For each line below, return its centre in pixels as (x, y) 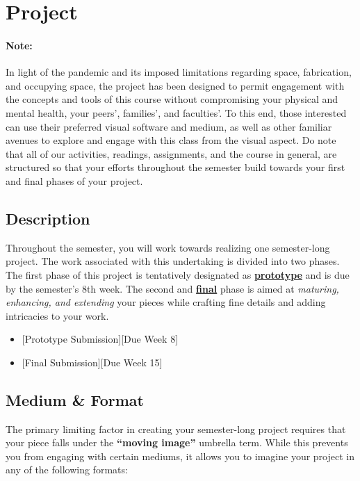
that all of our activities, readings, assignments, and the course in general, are (171, 153)
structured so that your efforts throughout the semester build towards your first (175, 167)
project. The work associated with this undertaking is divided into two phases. (173, 261)
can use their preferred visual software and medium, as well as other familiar (169, 126)
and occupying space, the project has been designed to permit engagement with (175, 85)
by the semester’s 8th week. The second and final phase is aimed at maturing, (172, 288)
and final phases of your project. (74, 180)
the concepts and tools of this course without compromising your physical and (172, 99)
